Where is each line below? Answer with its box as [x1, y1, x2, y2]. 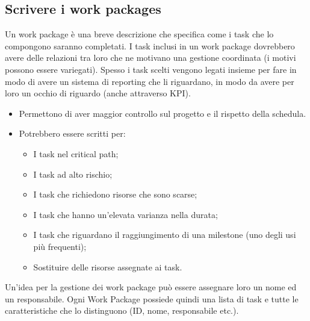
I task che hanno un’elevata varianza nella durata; [33, 208, 218, 220]
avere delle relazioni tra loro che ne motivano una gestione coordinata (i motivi [5, 51, 296, 64]
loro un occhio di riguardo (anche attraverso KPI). [5, 87, 191, 99]
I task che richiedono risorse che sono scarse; [33, 188, 197, 201]
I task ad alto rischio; [33, 167, 113, 180]
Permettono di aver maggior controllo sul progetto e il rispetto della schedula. [19, 107, 306, 119]
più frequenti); [33, 240, 87, 252]
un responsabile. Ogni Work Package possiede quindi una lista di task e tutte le [5, 292, 299, 305]
